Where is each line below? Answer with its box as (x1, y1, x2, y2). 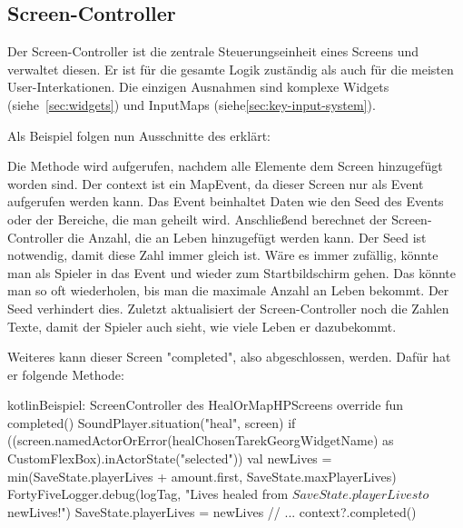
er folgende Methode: (7, 364, 124, 384)
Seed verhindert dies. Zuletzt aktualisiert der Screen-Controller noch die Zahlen (7, 298, 449, 317)
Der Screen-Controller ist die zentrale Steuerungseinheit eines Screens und (7, 42, 419, 61)
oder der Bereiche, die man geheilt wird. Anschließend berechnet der (7, 209, 388, 228)
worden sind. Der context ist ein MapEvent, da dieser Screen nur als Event (7, 174, 424, 193)
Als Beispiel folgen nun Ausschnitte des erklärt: (7, 125, 271, 144)
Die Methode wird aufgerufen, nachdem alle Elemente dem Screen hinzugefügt (7, 156, 443, 175)
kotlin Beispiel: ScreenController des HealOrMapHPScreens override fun (7, 395, 404, 414)
